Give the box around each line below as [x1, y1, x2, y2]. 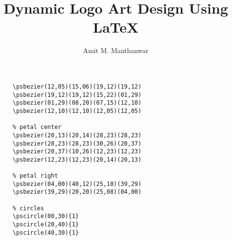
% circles [13, 204, 44, 212]
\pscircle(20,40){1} [13, 221, 79, 228]
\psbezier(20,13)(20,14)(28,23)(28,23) [13, 131, 142, 139]
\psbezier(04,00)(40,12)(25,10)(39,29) [13, 180, 142, 187]
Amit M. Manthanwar [83, 45, 149, 55]
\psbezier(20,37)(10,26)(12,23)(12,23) [13, 148, 142, 155]
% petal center [13, 124, 62, 131]
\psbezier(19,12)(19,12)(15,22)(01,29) [13, 91, 142, 98]
